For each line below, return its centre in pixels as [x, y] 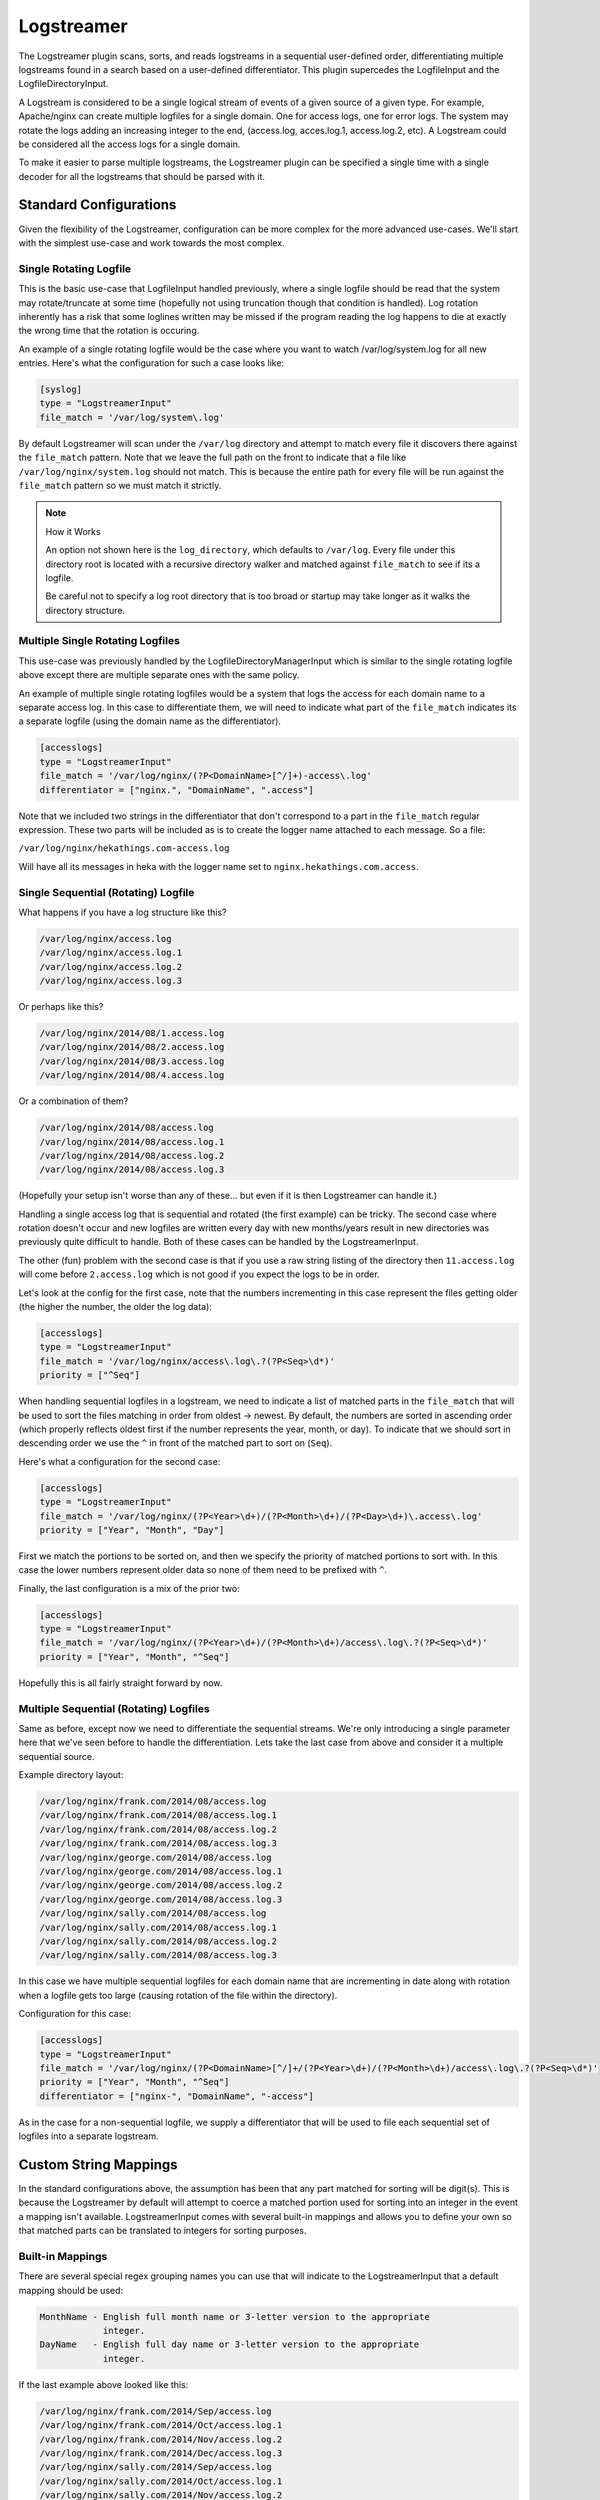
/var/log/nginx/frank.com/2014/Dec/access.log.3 [161, 2453]
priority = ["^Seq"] [89, 1375]
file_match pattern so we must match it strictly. [120, 485]
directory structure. [85, 610]
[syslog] [61, 389]
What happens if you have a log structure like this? [122, 912]
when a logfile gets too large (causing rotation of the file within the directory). [178, 1995]
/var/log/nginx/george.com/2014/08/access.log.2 [161, 1885]
